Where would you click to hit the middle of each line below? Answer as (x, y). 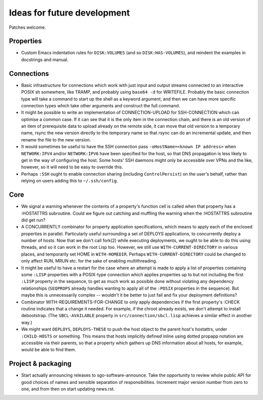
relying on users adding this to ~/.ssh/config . (69, 181)
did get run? (33, 220)
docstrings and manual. (45, 60)
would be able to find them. (49, 350)
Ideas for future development (69, 13)
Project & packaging (40, 364)
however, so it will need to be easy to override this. (72, 167)
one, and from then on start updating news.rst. (68, 389)
